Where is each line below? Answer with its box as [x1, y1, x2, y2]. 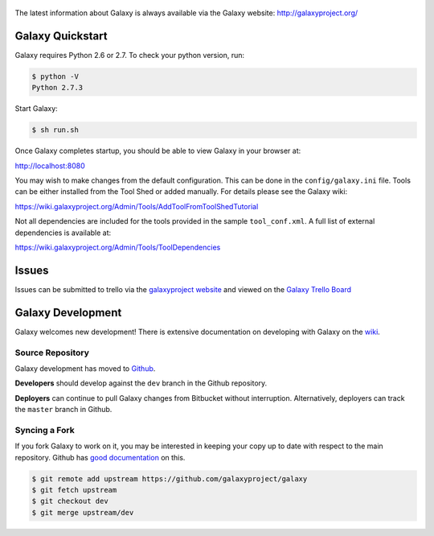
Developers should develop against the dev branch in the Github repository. [14, 378, 268, 388]
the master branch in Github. [14, 405, 113, 414]
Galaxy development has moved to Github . [14, 363, 156, 373]
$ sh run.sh [31, 126, 80, 134]
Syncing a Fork [14, 424, 76, 435]
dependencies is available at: [14, 228, 112, 237]
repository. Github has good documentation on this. [14, 452, 186, 462]
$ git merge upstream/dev [31, 508, 134, 517]
